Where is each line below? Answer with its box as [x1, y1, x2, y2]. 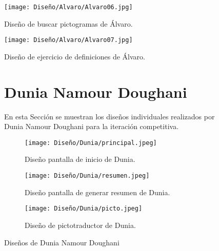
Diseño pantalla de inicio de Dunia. [25, 154, 135, 164]
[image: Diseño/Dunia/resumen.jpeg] [25, 172, 150, 180]
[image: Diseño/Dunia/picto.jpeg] [25, 205, 143, 213]
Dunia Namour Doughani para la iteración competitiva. [4, 121, 179, 132]
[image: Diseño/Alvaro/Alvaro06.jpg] [4, 4, 133, 11]
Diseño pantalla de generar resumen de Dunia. [25, 186, 170, 197]
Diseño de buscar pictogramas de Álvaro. [4, 18, 133, 29]
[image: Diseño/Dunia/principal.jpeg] [25, 139, 157, 147]
